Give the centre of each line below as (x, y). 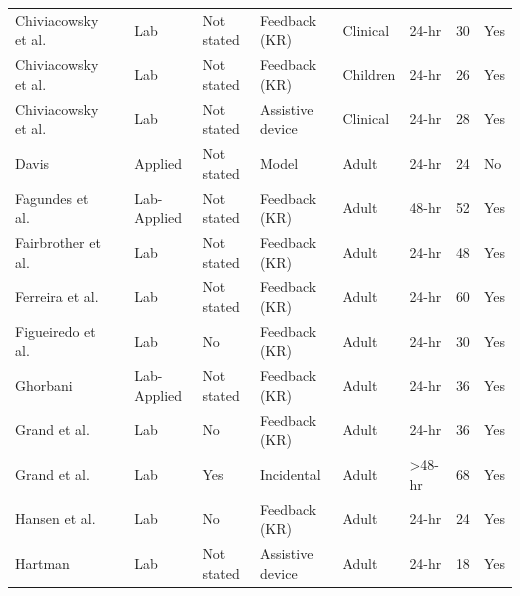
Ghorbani (44, 385)
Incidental (290, 473)
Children (369, 73)
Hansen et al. (55, 518)
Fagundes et (52, 197)
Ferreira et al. (57, 296)
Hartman (42, 562)
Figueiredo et (55, 330)
